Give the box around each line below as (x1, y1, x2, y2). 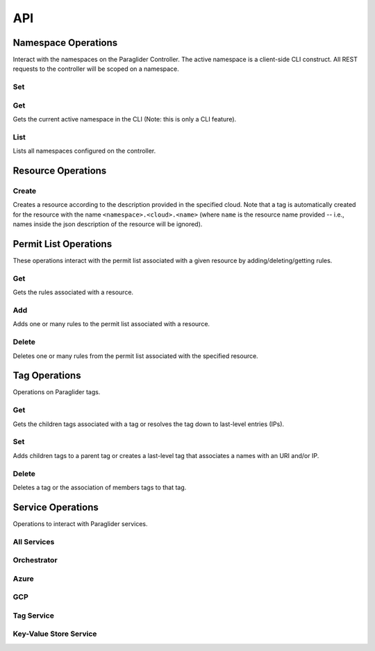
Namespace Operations (12, 37, 118, 49)
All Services (12, 536, 55, 546)
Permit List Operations (12, 238, 112, 250)
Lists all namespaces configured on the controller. (12, 146, 156, 155)
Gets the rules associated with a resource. (12, 288, 134, 296)
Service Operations (12, 501, 99, 513)
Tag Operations (12, 370, 81, 382)
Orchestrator (12, 555, 58, 565)
